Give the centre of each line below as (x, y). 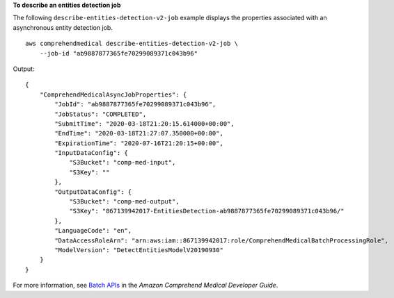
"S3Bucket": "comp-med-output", (125, 202)
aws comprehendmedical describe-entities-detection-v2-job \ (132, 44)
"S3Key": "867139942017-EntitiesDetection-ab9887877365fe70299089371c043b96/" (207, 211)
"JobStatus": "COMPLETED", (101, 114)
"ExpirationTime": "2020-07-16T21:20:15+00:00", (139, 143)
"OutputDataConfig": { (93, 192)
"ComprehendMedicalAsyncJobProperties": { (113, 94)
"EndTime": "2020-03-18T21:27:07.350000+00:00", (139, 133)
